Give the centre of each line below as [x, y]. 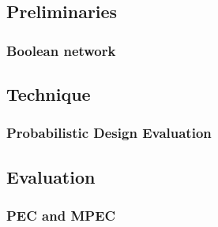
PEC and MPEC [61, 215]
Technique [49, 94]
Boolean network [61, 50]
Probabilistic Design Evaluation [109, 133]
